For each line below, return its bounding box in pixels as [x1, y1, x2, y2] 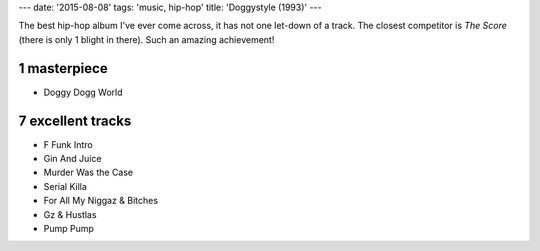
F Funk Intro [43, 138, 94, 150]
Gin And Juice [43, 152, 102, 164]
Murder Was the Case [43, 166, 134, 179]
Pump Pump [43, 222, 95, 234]
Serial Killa [43, 180, 87, 192]
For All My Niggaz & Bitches [43, 195, 159, 207]
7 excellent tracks [18, 112, 132, 129]
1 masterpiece [18, 60, 109, 77]
